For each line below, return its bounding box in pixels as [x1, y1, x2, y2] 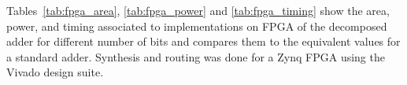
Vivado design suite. [6, 64, 104, 80]
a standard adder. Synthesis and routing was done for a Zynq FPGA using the [6, 48, 385, 65]
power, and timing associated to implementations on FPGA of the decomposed [6, 17, 387, 34]
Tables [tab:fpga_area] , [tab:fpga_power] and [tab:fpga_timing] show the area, [6, 2, 390, 18]
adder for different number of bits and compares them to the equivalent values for [6, 33, 401, 50]
